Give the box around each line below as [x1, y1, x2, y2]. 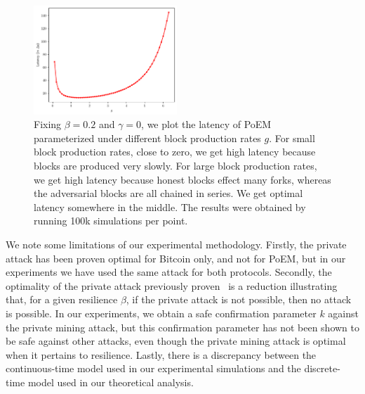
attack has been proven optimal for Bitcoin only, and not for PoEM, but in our [6, 250, 346, 265]
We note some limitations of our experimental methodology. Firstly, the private [6, 236, 347, 251]
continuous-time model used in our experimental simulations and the [6, 361, 301, 376]
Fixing [34, 117, 62, 132]
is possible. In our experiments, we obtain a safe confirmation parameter [6, 305, 317, 320]
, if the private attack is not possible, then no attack [126, 292, 352, 307]
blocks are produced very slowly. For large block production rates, [34, 158, 317, 172]
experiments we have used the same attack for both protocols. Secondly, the [6, 265, 332, 279]
